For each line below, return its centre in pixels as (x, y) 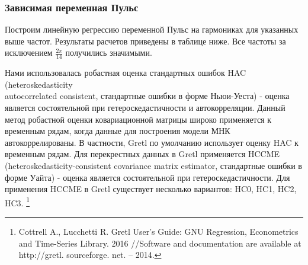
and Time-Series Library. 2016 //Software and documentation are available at (160, 243)
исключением (29, 52)
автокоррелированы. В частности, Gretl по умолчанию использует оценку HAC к (152, 142)
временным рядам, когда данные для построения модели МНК (118, 131)
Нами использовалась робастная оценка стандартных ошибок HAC (126, 73)
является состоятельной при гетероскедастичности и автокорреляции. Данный (145, 108)
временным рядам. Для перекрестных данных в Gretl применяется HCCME (142, 154)
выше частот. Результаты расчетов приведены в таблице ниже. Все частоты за (145, 41)
